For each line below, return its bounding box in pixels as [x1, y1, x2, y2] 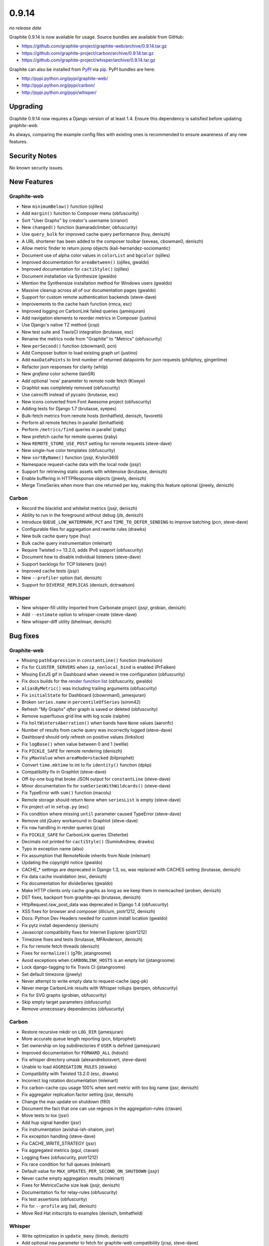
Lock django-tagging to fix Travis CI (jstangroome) [21, 964, 126, 970]
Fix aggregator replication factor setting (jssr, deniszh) [21, 1091, 134, 1097]
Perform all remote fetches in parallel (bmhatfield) [21, 419, 124, 426]
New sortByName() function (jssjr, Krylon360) [21, 454, 119, 461]
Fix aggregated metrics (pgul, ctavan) [21, 1147, 99, 1153]
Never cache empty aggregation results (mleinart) [21, 1175, 125, 1181]
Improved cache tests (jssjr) [21, 568, 79, 574]
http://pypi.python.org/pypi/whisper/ [21, 89, 97, 95]
